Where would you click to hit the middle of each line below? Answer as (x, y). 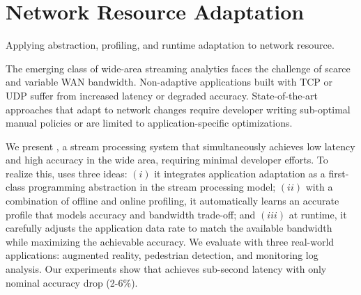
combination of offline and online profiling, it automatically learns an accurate (172, 201)
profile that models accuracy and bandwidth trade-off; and (131, 214)
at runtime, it (318, 214)
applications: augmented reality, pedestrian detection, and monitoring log (162, 255)
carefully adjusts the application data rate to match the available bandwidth (169, 228)
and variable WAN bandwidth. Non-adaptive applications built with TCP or (169, 82)
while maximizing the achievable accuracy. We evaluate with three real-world (170, 241)
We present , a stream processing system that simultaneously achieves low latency (180, 146)
